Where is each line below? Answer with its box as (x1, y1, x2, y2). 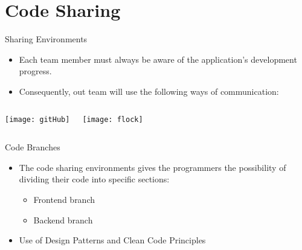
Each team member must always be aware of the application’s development (19, 53, 297, 65)
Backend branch (33, 213, 93, 226)
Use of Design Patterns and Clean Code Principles (19, 234, 206, 246)
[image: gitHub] (5, 115, 70, 124)
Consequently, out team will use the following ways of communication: (19, 85, 279, 97)
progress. (19, 65, 52, 77)
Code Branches (5, 141, 60, 153)
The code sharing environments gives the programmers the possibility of (19, 161, 286, 173)
